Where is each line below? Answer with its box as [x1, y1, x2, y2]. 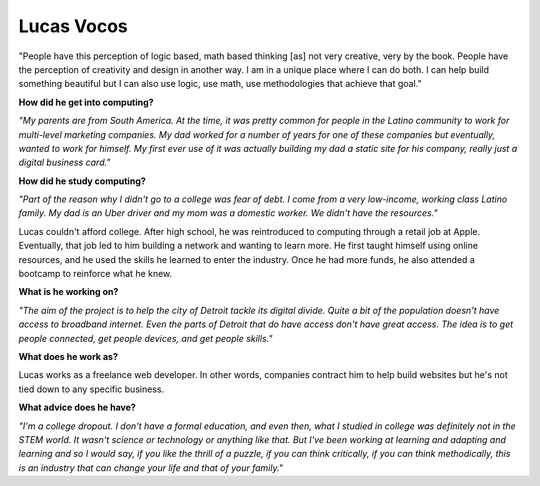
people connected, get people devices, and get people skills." [18, 332, 273, 344]
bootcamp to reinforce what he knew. [18, 268, 173, 280]
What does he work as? [18, 350, 119, 362]
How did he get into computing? [18, 96, 154, 108]
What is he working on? [18, 286, 119, 298]
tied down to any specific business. [18, 383, 165, 395]
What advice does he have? [18, 401, 137, 414]
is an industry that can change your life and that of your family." [18, 461, 284, 474]
